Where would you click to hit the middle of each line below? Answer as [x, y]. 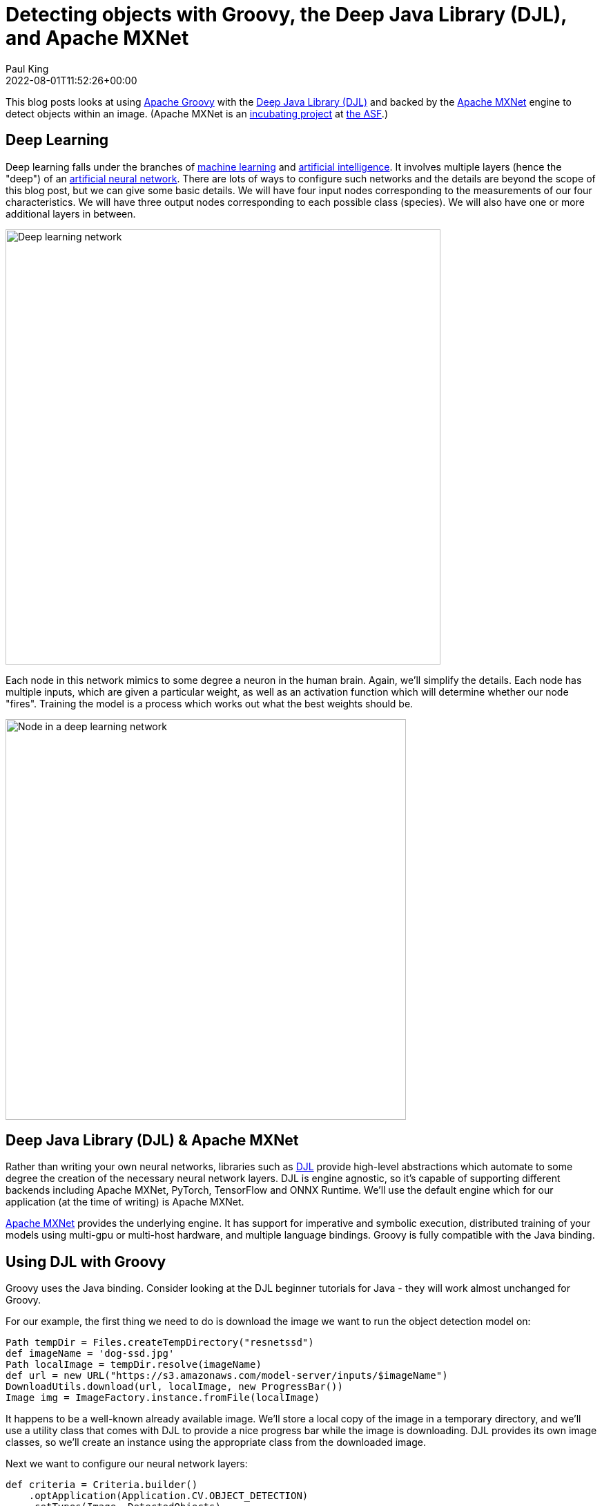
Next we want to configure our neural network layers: [127, 1464]
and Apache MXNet [97, 38]
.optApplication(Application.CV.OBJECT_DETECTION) [168, 1496]
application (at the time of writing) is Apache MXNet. [125, 1202]
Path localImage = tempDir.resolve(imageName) [134, 1365]
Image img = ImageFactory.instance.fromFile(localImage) [163, 1398]
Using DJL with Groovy [86, 1261]
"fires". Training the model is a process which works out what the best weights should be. [210, 703]
